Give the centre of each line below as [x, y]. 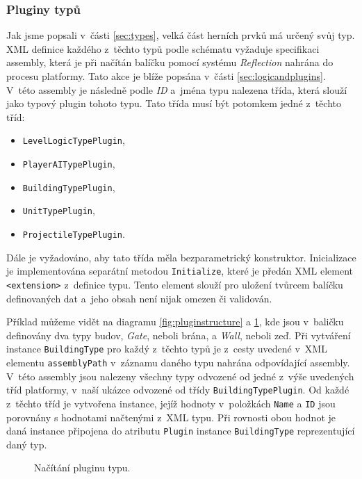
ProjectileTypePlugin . [74, 234]
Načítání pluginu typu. [82, 468]
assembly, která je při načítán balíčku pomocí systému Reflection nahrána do [170, 62]
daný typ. [27, 444]
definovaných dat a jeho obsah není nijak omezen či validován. [139, 298]
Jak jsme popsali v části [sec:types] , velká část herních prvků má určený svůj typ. [181, 35]
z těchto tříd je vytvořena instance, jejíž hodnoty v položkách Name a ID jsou [171, 403]
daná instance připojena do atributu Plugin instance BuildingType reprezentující [181, 431]
